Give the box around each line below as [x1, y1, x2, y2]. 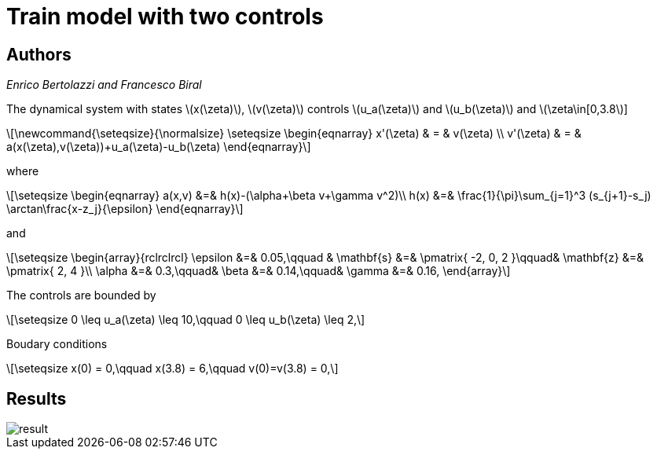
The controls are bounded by [6, 288, 156, 303]
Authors [6, 44, 72, 64]
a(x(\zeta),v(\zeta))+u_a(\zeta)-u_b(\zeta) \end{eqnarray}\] [6, 140, 311, 154]
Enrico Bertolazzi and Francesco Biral [6, 78, 202, 92]
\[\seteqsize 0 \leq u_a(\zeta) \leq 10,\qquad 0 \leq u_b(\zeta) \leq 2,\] [6, 313, 365, 327]
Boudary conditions [6, 337, 108, 351]
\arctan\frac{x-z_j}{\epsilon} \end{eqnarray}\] [6, 202, 244, 216]
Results [6, 388, 67, 409]
